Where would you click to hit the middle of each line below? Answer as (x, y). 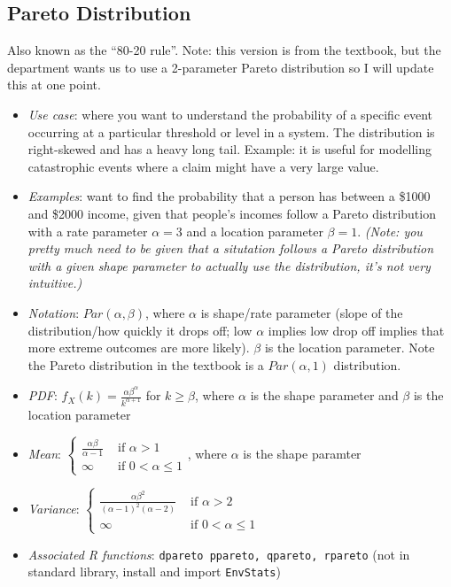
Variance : (54, 509)
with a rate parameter (88, 231)
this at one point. (54, 85)
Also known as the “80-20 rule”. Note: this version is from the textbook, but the (224, 50)
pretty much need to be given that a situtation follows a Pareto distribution (231, 248)
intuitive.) (55, 283)
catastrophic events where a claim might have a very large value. (203, 166)
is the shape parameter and (324, 395)
